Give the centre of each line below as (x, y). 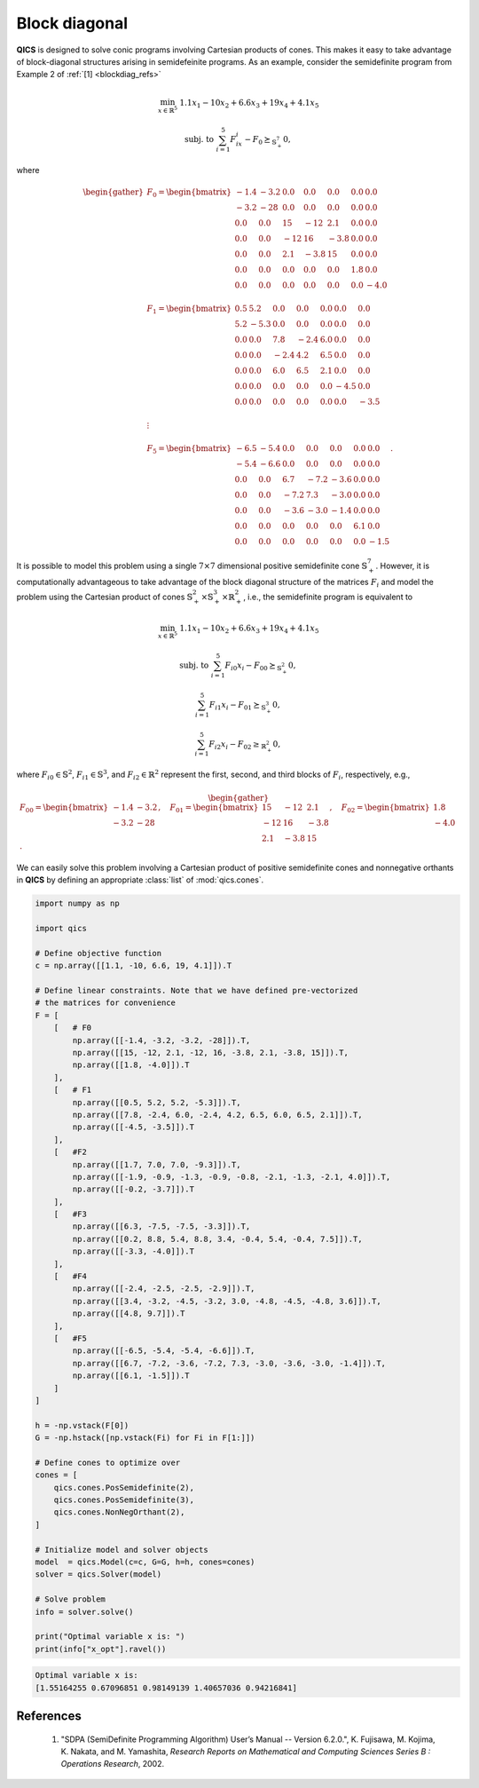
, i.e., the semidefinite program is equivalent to (327, 597)
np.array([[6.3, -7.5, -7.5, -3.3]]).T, (161, 1226)
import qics (61, 929)
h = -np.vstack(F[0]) (82, 1425)
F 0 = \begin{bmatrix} (189, 194)
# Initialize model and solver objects (122, 1550)
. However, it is (403, 566)
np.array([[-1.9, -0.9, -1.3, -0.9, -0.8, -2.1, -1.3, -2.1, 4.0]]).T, (232, 1177)
